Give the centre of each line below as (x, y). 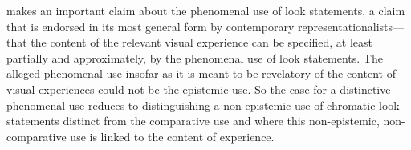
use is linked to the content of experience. (172, 136)
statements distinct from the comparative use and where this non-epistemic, (193, 121)
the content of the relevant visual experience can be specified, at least (202, 42)
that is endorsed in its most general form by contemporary (151, 26)
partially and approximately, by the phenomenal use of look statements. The (195, 57)
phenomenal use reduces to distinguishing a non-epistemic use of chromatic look (203, 105)
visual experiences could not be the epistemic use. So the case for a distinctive (199, 89)
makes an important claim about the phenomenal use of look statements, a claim (206, 10)
